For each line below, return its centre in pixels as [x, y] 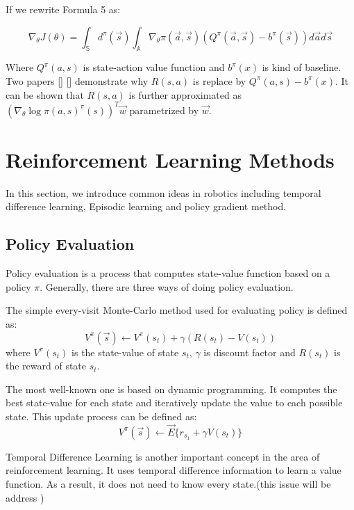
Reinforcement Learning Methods [170, 159]
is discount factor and [250, 352]
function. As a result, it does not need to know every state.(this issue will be [168, 483]
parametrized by [164, 110]
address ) [25, 497]
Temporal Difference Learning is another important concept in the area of [163, 456]
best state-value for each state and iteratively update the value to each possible [174, 403]
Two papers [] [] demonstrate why [77, 80]
